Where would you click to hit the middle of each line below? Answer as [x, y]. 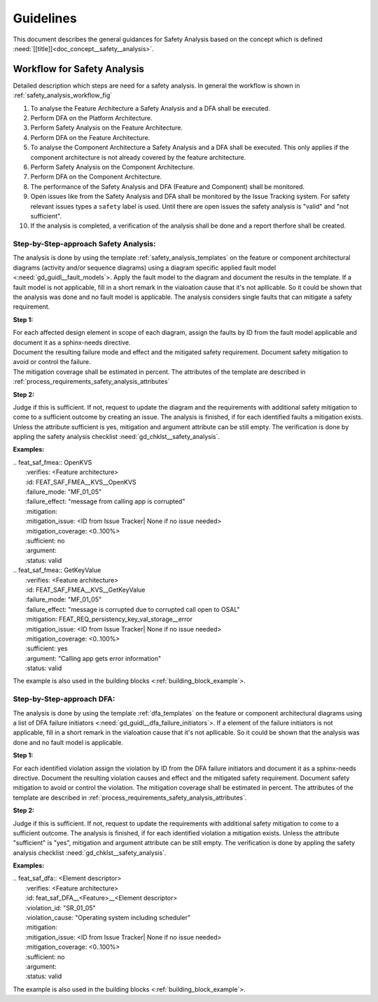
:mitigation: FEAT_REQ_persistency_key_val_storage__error [109, 619]
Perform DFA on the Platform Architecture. [91, 118]
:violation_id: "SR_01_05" [61, 907]
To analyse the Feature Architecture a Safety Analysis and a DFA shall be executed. [150, 108]
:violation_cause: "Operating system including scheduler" [108, 918]
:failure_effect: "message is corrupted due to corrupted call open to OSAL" [133, 609]
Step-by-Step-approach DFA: [64, 699]
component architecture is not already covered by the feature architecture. [138, 157]
